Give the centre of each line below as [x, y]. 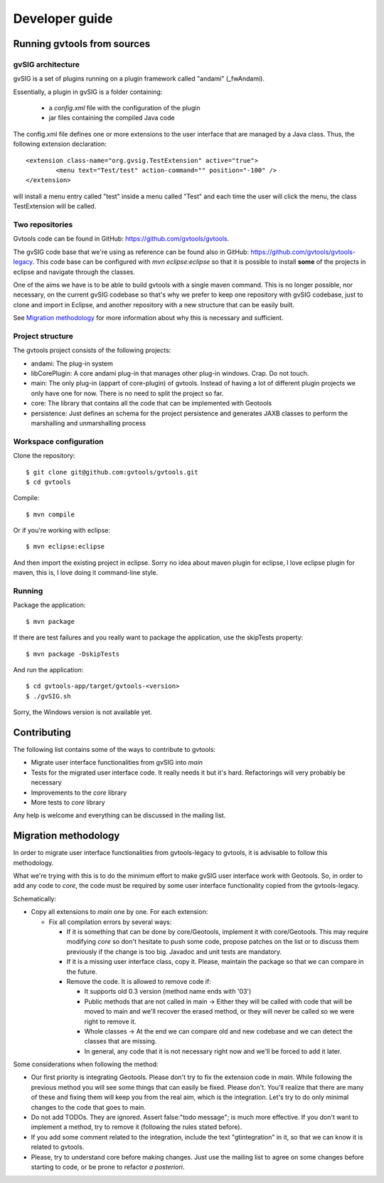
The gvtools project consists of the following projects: [92, 350]
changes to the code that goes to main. [88, 1107]
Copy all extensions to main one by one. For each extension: [119, 912]
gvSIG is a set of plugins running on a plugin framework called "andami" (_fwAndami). [139, 79]
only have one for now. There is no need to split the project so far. [127, 393]
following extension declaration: [60, 144]
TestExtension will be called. [55, 206]
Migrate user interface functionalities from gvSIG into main [117, 763]
